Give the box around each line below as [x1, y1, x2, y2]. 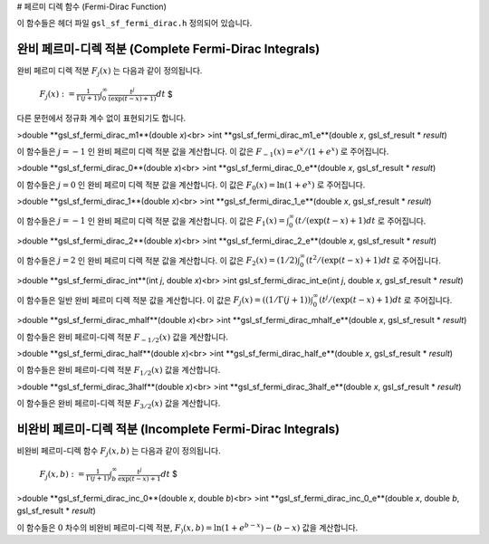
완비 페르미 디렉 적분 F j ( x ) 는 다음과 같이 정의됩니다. [16, 65, 203, 79]
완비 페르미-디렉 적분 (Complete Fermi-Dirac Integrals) [16, 42, 321, 57]
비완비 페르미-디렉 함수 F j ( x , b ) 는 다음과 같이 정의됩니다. [16, 445, 221, 458]
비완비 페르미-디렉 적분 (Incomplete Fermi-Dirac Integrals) [16, 421, 340, 436]
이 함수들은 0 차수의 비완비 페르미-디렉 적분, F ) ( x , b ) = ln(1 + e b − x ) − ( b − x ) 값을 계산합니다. [16, 521, 359, 535]
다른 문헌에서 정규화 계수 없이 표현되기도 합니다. [16, 113, 187, 124]
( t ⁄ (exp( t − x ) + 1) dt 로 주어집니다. [294, 215, 427, 226]
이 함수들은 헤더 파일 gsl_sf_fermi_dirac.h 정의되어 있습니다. [16, 18, 253, 29]
